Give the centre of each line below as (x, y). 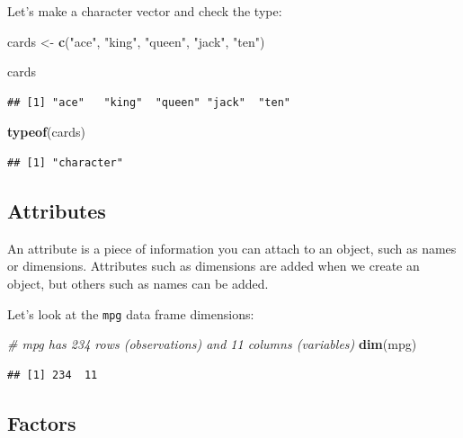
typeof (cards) (46, 132)
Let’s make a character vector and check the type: (145, 11)
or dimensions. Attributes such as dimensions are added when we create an (214, 266)
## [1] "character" (65, 162)
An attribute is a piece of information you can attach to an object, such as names (232, 248)
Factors (42, 422)
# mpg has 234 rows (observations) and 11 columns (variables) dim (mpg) (212, 344)
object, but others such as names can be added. (138, 283)
